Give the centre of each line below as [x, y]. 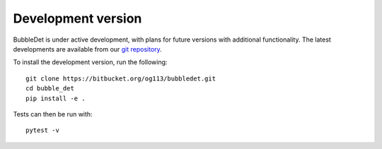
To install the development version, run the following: [90, 62]
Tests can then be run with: [53, 114]
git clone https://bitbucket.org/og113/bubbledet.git [121, 78]
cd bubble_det [50, 89]
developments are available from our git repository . [87, 49]
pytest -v [42, 130]
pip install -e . [56, 98]
